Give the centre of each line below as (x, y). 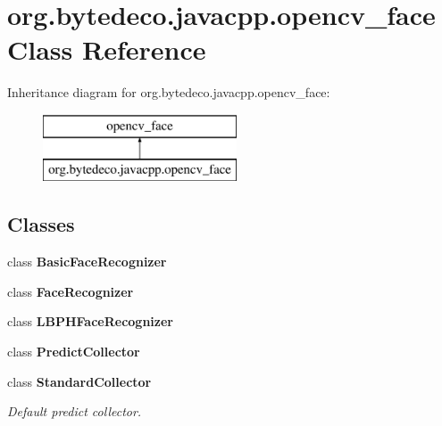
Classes (41, 224)
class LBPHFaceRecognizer (90, 321)
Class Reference (107, 49)
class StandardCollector (79, 381)
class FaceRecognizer (71, 291)
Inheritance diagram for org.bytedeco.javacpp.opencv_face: (169, 92)
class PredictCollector (74, 352)
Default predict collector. (75, 411)
